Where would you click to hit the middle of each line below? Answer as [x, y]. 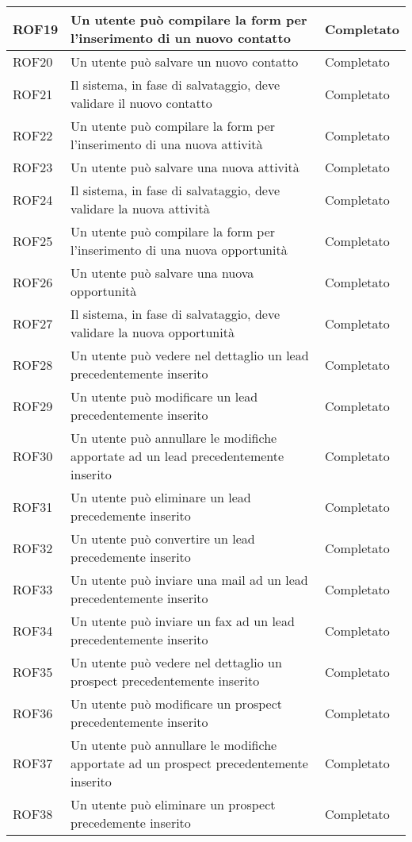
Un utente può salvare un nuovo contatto [185, 62]
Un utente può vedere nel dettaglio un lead [190, 355]
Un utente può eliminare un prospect [173, 804]
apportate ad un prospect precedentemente [189, 763]
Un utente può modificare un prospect [176, 704]
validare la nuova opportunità [153, 332]
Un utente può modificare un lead [164, 396]
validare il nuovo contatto [141, 103]
